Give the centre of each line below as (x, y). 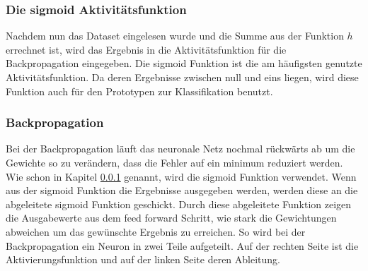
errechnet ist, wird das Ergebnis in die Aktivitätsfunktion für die (146, 49)
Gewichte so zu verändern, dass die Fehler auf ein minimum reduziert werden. (174, 162)
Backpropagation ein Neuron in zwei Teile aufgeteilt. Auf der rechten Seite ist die (182, 245)
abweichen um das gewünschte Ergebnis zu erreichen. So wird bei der (156, 231)
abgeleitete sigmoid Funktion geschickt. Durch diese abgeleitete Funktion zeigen (179, 204)
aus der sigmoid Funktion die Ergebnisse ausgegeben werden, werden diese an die (182, 190)
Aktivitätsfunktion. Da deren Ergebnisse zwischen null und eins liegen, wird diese (182, 77)
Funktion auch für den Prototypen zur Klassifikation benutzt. (139, 91)
